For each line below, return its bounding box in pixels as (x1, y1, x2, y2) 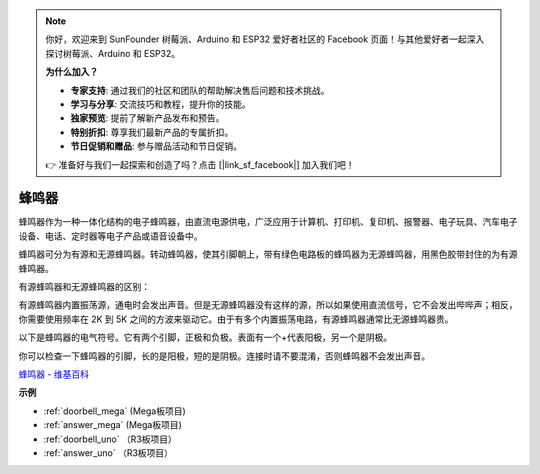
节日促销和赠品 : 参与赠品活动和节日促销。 (70, 140, 242, 152)
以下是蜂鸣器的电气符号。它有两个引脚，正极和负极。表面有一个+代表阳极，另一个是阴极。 (18, 331, 393, 344)
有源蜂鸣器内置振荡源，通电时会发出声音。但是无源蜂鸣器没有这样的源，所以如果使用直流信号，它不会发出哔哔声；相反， (18, 299, 518, 311)
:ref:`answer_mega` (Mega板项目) (43, 419, 182, 431)
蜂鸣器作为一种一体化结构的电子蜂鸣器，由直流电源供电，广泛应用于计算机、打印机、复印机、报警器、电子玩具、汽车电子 (18, 216, 518, 228)
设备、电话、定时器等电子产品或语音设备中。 (18, 230, 203, 242)
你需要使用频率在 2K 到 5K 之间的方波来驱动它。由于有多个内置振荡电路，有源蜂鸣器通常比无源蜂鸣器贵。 (18, 313, 454, 325)
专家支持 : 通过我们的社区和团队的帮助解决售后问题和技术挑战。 (70, 84, 330, 96)
